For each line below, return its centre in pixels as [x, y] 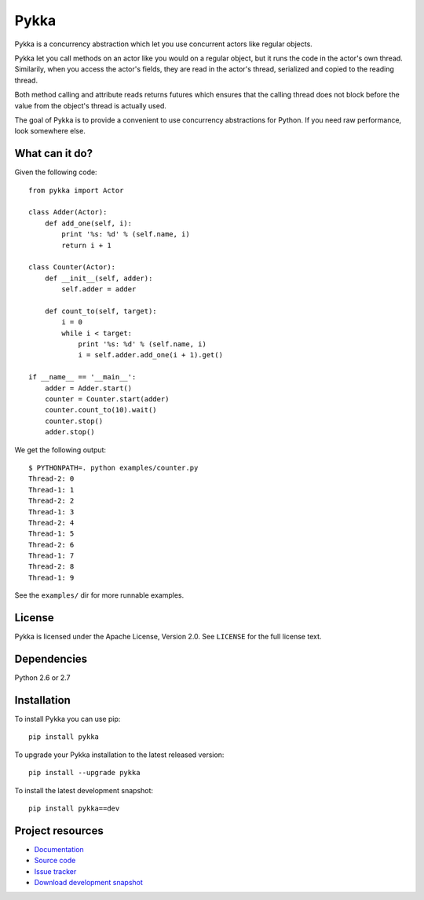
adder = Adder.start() [88, 388]
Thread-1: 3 [51, 512]
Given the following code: [56, 172]
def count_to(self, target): [101, 311]
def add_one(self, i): [88, 223]
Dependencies [51, 659]
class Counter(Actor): [72, 267]
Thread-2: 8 [51, 567]
